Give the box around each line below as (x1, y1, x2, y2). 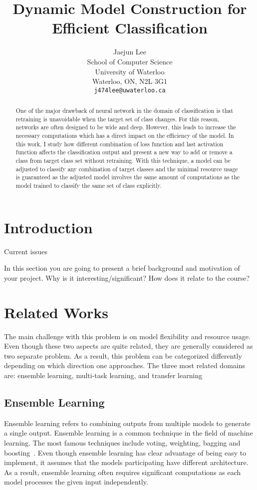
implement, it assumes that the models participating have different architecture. (4, 457, 249, 468)
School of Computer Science (87, 56, 173, 66)
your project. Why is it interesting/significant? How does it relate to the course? (4, 272, 250, 283)
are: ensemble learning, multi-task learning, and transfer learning (4, 370, 203, 380)
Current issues (4, 246, 48, 256)
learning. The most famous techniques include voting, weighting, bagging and (4, 437, 241, 448)
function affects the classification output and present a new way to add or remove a (15, 148, 233, 156)
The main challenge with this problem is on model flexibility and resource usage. (4, 331, 251, 341)
